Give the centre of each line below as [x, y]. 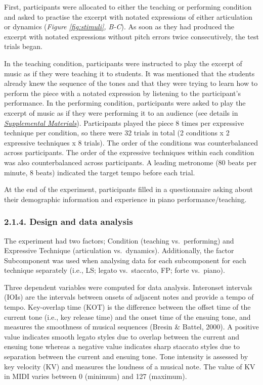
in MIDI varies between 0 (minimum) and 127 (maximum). [96, 376]
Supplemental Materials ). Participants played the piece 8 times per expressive [124, 123]
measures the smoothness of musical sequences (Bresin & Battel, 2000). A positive [131, 327]
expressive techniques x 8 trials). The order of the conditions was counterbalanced [131, 142]
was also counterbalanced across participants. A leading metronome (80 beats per [130, 162]
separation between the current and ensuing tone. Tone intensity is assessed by [126, 356]
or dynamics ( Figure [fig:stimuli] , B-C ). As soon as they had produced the [119, 27]
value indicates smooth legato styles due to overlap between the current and [122, 336]
